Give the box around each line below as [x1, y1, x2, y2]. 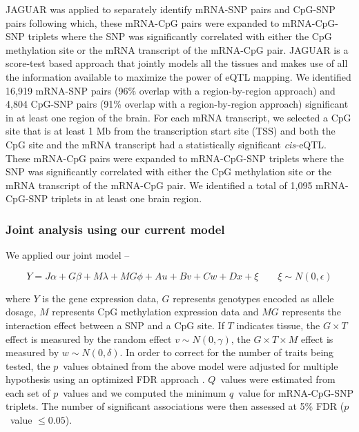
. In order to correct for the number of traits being [119, 345, 334, 360]
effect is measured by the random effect [6, 331, 172, 346]
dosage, [6, 304, 37, 319]
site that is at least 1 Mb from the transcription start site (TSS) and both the [6, 124, 336, 138]
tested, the [6, 358, 50, 373]
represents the [282, 304, 341, 319]
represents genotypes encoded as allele [173, 291, 334, 305]
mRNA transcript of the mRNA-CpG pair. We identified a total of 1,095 [6, 177, 313, 192]
